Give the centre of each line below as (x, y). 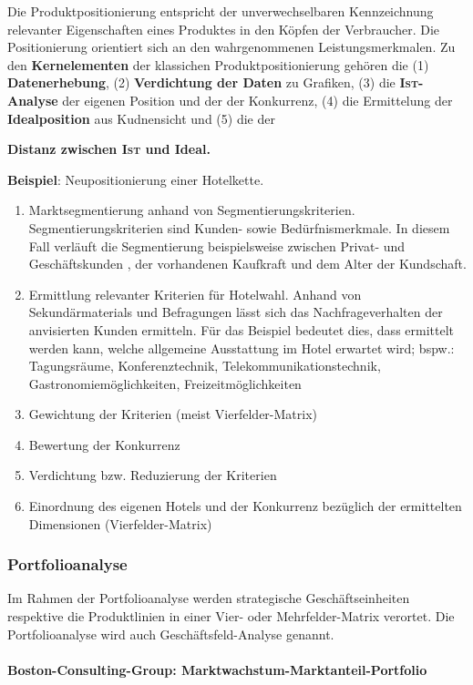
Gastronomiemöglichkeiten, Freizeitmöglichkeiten (165, 383)
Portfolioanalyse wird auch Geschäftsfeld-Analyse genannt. (171, 634)
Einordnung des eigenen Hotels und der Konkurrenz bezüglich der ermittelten (245, 506)
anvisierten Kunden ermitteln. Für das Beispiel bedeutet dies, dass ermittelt (242, 329)
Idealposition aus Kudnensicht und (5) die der (141, 118)
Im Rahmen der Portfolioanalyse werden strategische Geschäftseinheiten (209, 598)
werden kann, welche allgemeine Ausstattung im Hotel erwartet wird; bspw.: (242, 348)
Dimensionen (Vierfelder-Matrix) (120, 523)
